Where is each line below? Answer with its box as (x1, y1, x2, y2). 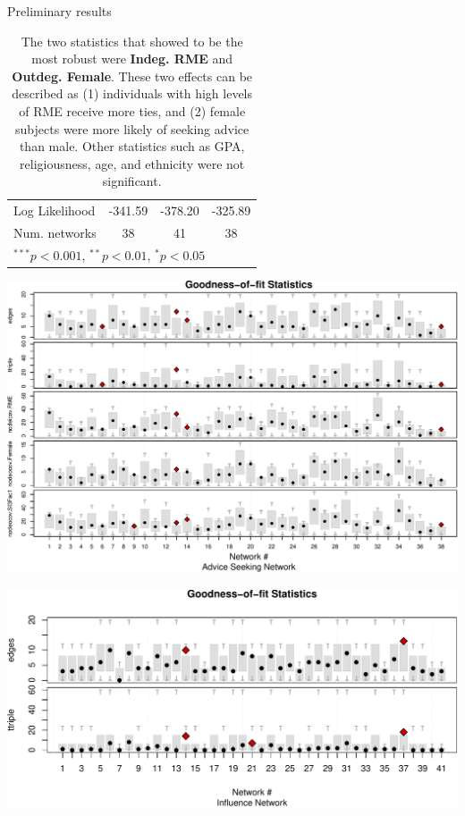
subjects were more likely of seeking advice (15, 119, 249, 138)
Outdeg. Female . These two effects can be (12, 66, 253, 85)
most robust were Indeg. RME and (31, 49, 233, 68)
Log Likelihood (13, 201, 96, 220)
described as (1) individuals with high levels (12, 84, 253, 103)
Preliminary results (7, 2, 112, 20)
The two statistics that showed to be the (21, 31, 243, 50)
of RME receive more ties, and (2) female (19, 101, 246, 120)
